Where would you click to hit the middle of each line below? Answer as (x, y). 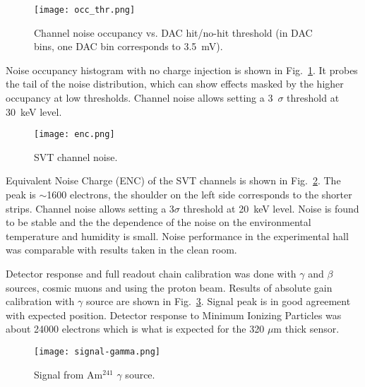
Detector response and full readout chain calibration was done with (151, 274)
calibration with (40, 301)
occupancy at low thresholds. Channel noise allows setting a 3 (139, 98)
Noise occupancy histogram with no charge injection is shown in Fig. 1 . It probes (182, 70)
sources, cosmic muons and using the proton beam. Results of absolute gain (169, 287)
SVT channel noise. (76, 156)
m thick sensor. (306, 329)
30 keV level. (34, 111)
